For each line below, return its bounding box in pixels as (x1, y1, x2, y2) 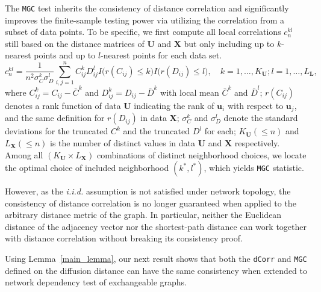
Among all (5, 148, 43, 161)
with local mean (160, 85, 219, 98)
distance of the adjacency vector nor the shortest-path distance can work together (5, 220, 307, 232)
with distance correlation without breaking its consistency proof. (5, 232, 243, 244)
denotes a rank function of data (5, 99, 121, 111)
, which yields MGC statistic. (204, 161, 304, 174)
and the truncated (123, 125, 190, 137)
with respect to (227, 99, 284, 111)
